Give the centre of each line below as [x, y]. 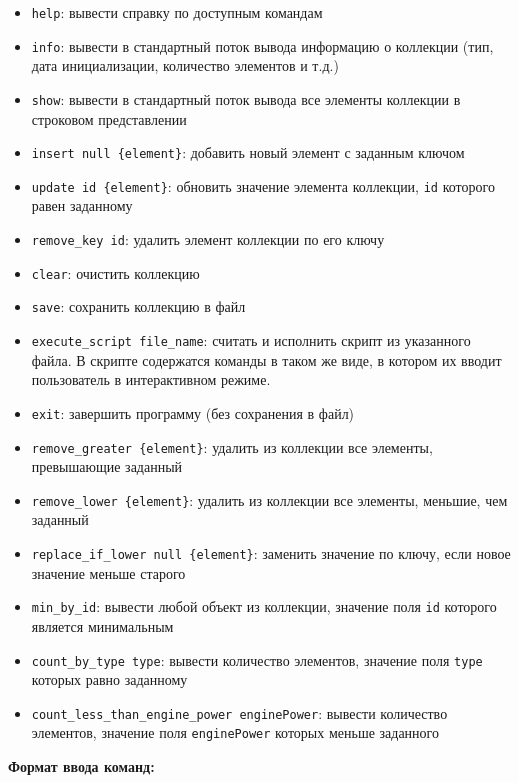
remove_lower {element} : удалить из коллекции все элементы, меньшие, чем [269, 499]
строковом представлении [109, 118]
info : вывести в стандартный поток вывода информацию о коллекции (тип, [262, 45]
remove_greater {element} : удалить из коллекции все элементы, [232, 446]
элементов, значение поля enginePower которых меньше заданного [235, 732]
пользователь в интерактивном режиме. [151, 379]
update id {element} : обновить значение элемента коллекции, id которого [263, 185]
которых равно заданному [109, 679]
